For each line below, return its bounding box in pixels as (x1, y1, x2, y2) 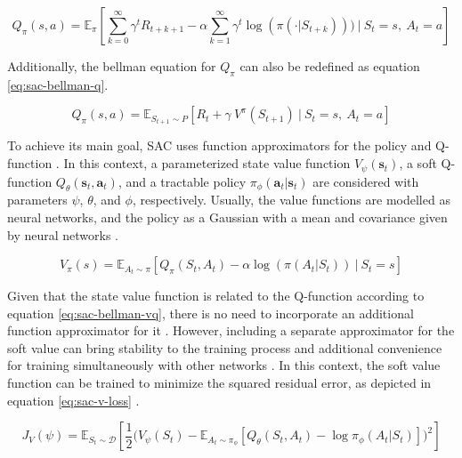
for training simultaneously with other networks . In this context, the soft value (7, 356, 441, 374)
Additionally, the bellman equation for (7, 57, 216, 75)
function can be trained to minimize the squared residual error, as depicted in (7, 374, 432, 392)
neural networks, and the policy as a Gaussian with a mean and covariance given (7, 207, 448, 226)
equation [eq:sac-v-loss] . (7, 390, 140, 409)
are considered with (312, 172, 419, 190)
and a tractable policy (126, 172, 247, 190)
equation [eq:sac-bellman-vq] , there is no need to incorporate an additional (7, 303, 414, 322)
